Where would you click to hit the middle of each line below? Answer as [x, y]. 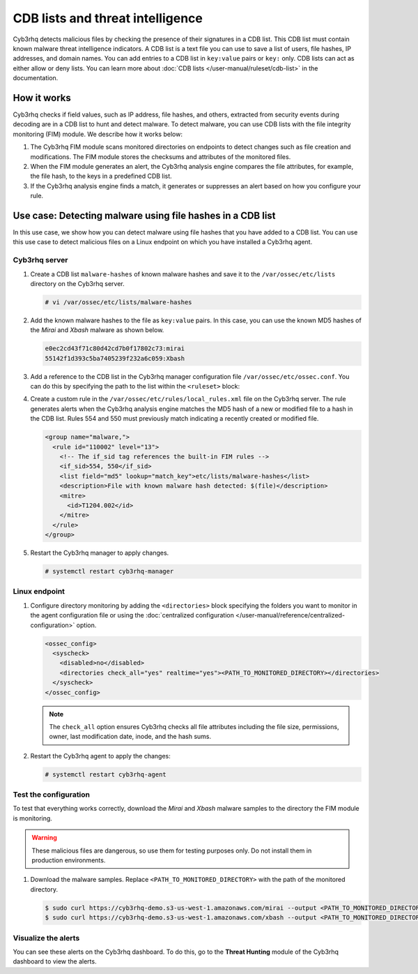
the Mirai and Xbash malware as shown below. [97, 330]
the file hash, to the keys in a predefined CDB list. [101, 176]
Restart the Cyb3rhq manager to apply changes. [100, 553]
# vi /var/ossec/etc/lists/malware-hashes [118, 302]
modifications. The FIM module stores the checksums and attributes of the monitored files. [161, 156]
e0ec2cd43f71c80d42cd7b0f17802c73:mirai [115, 349]
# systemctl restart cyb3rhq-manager [109, 571]
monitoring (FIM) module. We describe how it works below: [98, 134]
